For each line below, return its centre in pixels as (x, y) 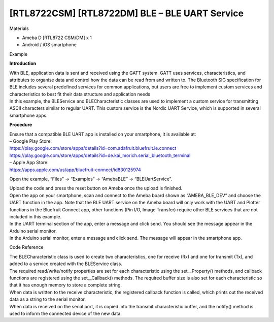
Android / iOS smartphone (49, 45)
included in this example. (36, 216)
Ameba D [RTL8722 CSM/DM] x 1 (57, 38)
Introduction (23, 63)
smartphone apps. (28, 115)
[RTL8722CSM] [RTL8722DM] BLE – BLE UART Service (126, 13)
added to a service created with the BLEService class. (66, 264)
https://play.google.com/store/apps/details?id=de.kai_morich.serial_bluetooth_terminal (100, 155)
